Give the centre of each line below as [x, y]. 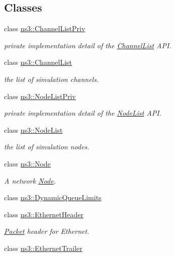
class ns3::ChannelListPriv [45, 28]
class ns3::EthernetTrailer [43, 248]
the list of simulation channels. [52, 79]
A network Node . [30, 180]
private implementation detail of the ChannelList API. [88, 45]
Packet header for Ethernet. [47, 231]
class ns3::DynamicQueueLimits [53, 197]
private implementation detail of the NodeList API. [83, 113]
